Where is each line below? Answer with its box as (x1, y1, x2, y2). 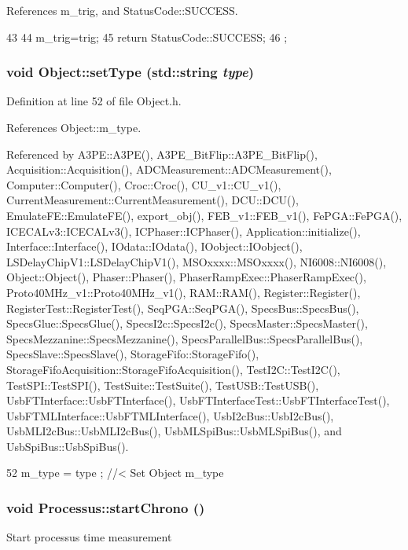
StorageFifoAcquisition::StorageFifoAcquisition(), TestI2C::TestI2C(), (6, 361, 340, 377)
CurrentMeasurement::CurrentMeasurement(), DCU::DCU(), (6, 192, 299, 208)
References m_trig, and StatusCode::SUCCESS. (6, 2, 238, 18)
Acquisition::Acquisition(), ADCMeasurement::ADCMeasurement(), (6, 161, 332, 178)
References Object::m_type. (6, 119, 142, 135)
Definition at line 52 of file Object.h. (6, 93, 182, 109)
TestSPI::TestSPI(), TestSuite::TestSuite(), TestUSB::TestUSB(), (6, 376, 319, 393)
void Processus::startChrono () (6, 497, 205, 517)
